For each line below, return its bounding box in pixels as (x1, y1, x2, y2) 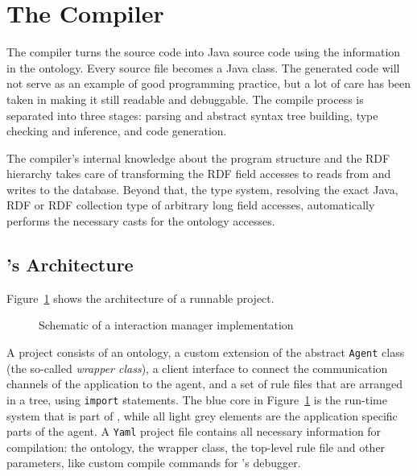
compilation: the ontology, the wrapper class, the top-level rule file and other (6, 438, 386, 455)
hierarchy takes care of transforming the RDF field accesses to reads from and (6, 165, 391, 182)
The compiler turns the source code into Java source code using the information (6, 43, 401, 60)
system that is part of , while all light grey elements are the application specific (6, 407, 398, 424)
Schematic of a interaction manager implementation (39, 317, 294, 333)
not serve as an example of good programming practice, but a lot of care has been (6, 75, 411, 92)
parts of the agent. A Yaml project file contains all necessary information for (6, 423, 382, 440)
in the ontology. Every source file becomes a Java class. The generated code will (6, 59, 400, 76)
